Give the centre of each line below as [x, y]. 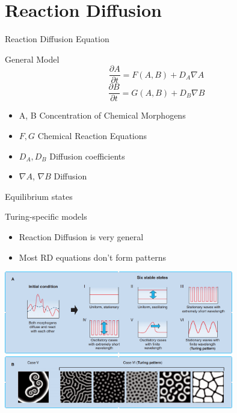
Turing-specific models [46, 216]
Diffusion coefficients [87, 156]
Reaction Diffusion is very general [81, 237]
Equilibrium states [39, 196]
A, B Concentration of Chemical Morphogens [102, 115]
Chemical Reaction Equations [92, 136]
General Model [32, 59]
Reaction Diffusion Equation [57, 39]
